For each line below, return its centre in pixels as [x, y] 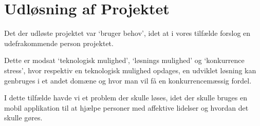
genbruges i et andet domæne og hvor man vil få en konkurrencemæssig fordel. [128, 80]
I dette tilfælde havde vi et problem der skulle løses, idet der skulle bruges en [126, 98]
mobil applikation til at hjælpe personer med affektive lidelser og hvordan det [126, 107]
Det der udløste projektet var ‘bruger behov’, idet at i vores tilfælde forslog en [127, 33]
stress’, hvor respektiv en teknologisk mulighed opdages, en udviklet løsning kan [130, 70]
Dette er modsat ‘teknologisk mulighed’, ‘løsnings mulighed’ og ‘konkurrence [124, 60]
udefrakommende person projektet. [59, 43]
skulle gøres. [23, 118]
